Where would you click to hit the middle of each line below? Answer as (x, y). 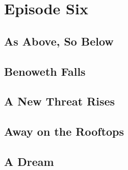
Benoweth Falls (45, 71)
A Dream (29, 161)
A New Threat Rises (60, 101)
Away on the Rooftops (64, 131)
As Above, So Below (59, 41)
